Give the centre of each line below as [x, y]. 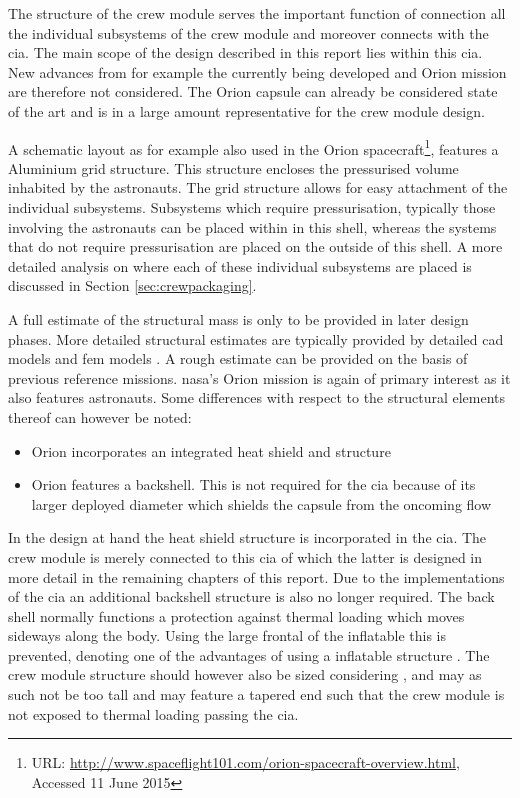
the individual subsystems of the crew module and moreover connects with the [248, 32]
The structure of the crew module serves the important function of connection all [257, 13]
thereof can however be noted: [100, 416]
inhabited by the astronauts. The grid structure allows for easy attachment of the [258, 187]
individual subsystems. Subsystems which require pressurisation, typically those [252, 207]
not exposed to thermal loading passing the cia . [153, 713]
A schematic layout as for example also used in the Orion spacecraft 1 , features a [253, 147]
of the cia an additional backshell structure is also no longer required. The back [251, 596]
